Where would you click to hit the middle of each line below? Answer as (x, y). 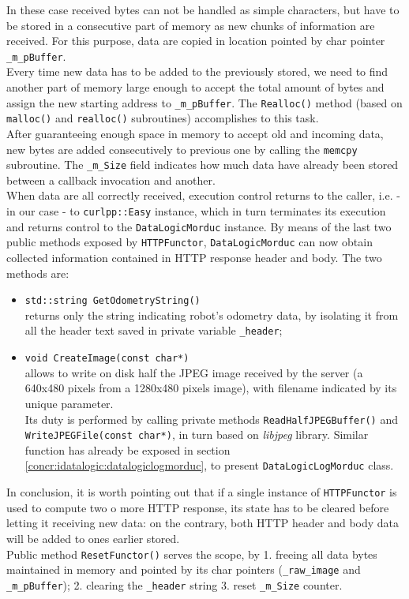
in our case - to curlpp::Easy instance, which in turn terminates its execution (196, 211)
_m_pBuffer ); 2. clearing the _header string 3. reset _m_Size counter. (174, 584)
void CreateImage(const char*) (107, 359)
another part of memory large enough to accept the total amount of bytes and (195, 87)
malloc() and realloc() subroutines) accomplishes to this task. (163, 118)
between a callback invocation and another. (111, 180)
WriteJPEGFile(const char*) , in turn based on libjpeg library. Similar (197, 434)
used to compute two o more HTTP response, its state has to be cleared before (198, 507)
